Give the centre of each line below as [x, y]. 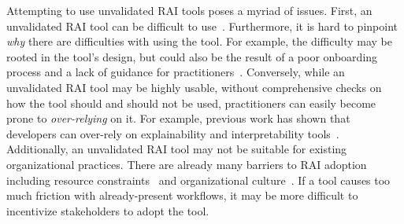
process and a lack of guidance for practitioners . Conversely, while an [176, 72]
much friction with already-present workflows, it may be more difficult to [182, 195]
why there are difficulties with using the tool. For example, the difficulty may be [199, 41]
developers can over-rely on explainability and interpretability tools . [173, 133]
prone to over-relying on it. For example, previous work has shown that [178, 118]
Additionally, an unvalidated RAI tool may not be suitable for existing [177, 149]
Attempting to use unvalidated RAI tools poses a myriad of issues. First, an [189, 10]
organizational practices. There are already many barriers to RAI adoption [187, 164]
